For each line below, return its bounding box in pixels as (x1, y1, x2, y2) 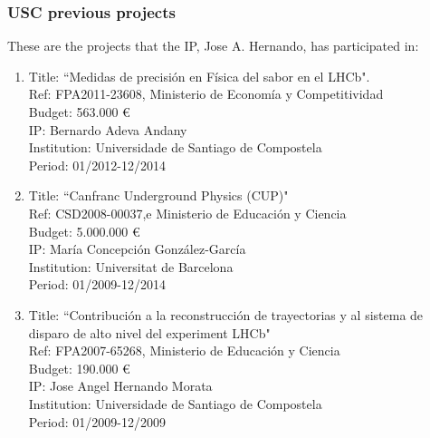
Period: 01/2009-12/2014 (28, 275, 166, 294)
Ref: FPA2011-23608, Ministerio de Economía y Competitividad (28, 84, 384, 103)
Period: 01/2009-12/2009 (28, 412, 166, 431)
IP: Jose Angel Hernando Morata (28, 376, 213, 395)
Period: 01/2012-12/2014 (28, 155, 166, 174)
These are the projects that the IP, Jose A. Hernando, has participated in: (7, 36, 419, 55)
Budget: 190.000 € (28, 358, 130, 377)
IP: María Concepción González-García (28, 239, 246, 258)
